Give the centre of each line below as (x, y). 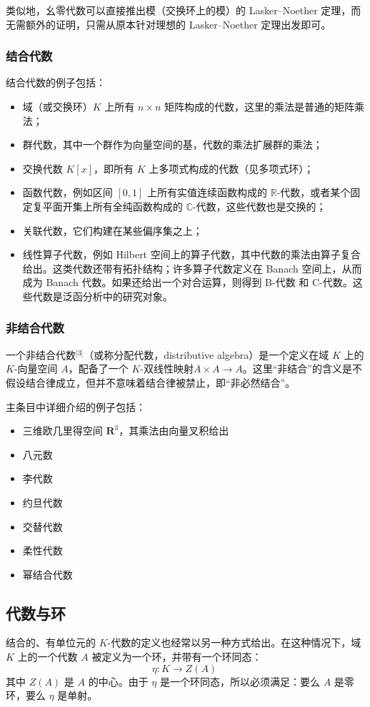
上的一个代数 (47, 657)
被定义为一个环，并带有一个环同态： (177, 657)
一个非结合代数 (41, 354)
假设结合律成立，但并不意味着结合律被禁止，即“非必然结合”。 (151, 382)
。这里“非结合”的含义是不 (302, 368)
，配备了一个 (98, 368)
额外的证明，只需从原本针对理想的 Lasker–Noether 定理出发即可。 (178, 24)
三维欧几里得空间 (62, 431)
